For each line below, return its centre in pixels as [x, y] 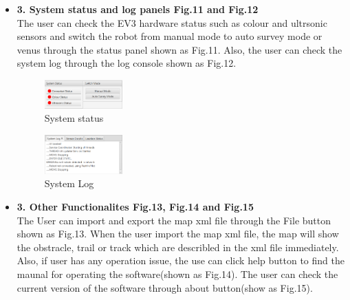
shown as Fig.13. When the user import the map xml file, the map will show [178, 234]
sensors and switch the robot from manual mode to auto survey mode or [169, 36]
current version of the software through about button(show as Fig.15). [165, 287]
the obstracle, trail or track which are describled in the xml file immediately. [178, 247]
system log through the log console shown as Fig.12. [127, 63]
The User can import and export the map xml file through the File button [174, 220]
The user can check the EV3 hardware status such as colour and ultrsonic [172, 22]
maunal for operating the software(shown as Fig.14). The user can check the [177, 274]
